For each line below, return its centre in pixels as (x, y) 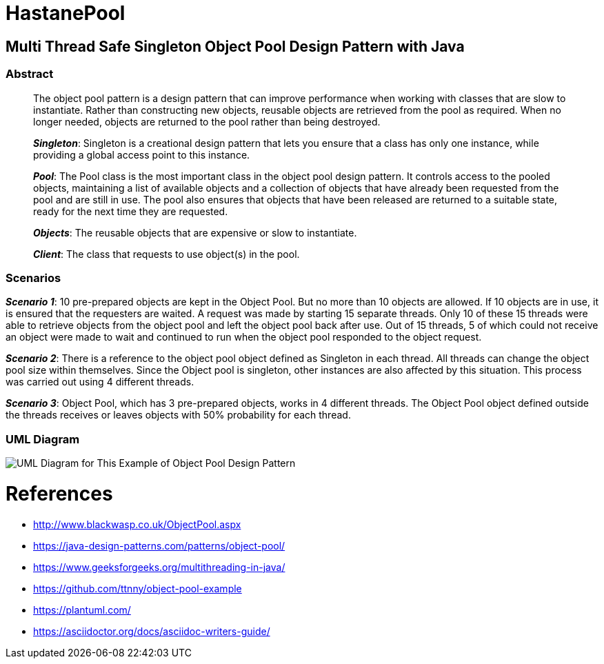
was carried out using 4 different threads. (100, 382)
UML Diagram (43, 439)
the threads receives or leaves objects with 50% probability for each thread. (178, 415)
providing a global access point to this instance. (142, 154)
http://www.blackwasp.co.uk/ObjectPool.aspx (137, 524)
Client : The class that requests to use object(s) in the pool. (167, 254)
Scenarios (33, 278)
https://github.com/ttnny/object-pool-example (138, 588)
